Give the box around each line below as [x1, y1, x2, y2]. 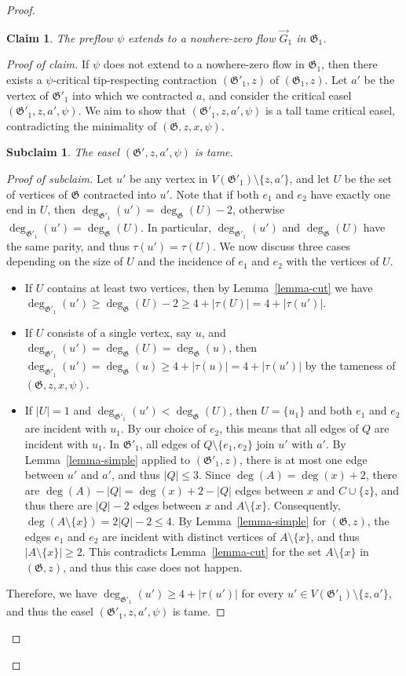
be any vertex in [130, 170, 208, 186]
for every [241, 585, 284, 601]
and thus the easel [6, 603, 93, 619]
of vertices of [6, 185, 68, 202]
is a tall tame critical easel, [265, 102, 395, 119]
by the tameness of [305, 357, 396, 374]
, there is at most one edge [240, 451, 368, 467]
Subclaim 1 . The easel [6, 144, 119, 160]
